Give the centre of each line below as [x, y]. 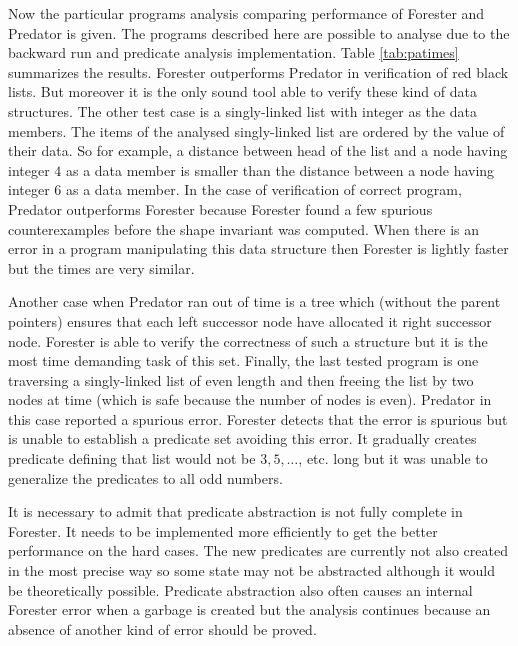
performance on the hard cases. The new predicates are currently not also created [258, 550]
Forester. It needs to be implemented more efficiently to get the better [223, 530]
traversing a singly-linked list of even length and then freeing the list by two [241, 379]
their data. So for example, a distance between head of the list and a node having [258, 150]
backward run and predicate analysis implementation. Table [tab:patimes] [233, 52]
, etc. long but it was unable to [393, 458]
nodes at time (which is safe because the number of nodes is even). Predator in [250, 399]
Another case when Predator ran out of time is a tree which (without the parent [254, 301]
